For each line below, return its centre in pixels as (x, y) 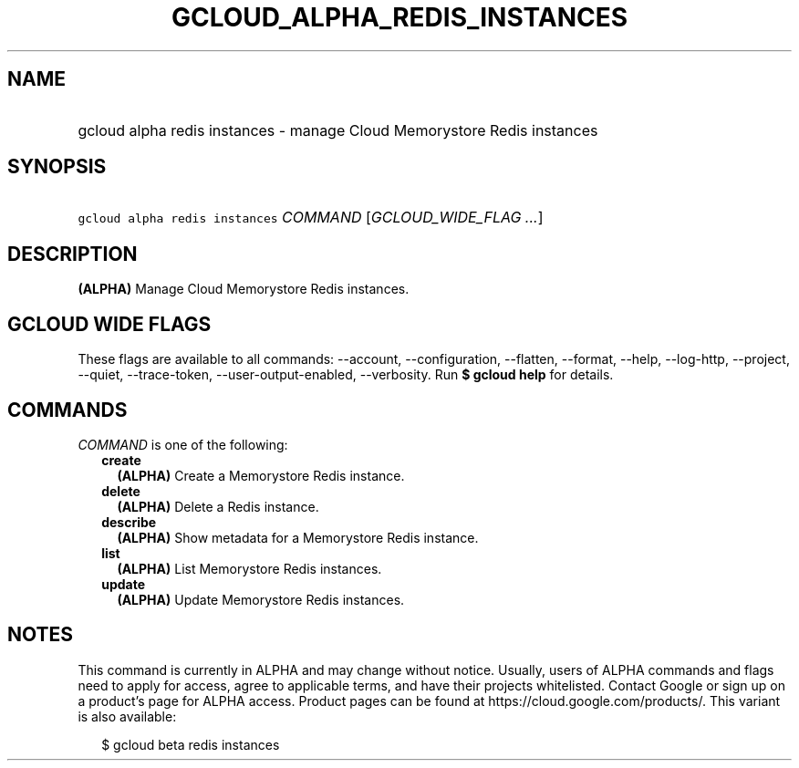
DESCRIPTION (73, 254)
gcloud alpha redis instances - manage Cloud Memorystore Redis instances (338, 130)
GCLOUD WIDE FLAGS (109, 324)
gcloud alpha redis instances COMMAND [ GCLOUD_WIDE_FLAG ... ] (311, 218)
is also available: (127, 716)
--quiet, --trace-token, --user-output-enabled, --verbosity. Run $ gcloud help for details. (346, 375)
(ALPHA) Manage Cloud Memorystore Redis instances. (244, 289)
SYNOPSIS (57, 167)
